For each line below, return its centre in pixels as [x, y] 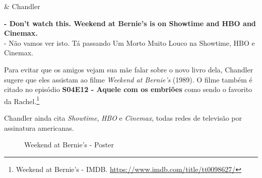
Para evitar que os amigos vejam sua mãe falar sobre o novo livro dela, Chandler [129, 69]
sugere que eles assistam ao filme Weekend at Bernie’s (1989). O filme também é [128, 79]
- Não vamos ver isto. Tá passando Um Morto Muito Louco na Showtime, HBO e [129, 42]
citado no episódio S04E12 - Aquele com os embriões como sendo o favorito [128, 89]
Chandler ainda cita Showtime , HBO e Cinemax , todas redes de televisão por [123, 118]
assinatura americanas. [39, 127]
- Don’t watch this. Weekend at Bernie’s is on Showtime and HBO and [130, 23]
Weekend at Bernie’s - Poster [69, 145]
